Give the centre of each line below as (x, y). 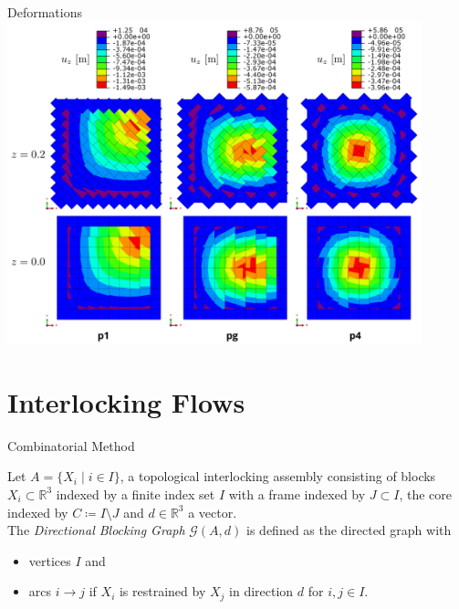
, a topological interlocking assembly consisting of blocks (278, 476)
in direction (261, 591)
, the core (426, 493)
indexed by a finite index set (136, 493)
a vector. (213, 512)
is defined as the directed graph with (349, 530)
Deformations (45, 12)
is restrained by (162, 591)
